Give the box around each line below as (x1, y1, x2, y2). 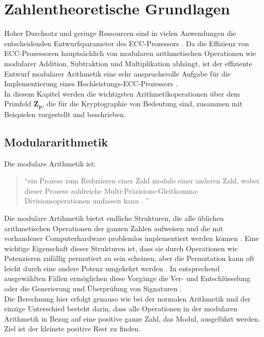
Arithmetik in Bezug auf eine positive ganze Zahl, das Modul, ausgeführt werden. (4, 313, 260, 324)
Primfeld (4, 98, 31, 109)
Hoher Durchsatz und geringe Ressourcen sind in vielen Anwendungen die (4, 28, 236, 39)
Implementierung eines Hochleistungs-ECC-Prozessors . (4, 78, 178, 89)
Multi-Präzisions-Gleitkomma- (104, 185, 199, 196)
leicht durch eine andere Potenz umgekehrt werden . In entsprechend (4, 263, 220, 273)
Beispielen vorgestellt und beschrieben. (4, 108, 126, 119)
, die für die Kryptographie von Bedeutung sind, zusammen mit (42, 98, 243, 109)
